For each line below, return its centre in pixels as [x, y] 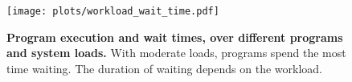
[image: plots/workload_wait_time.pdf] [113, 11]
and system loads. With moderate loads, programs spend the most [176, 53]
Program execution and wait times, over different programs [175, 37]
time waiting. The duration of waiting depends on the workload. [164, 68]
